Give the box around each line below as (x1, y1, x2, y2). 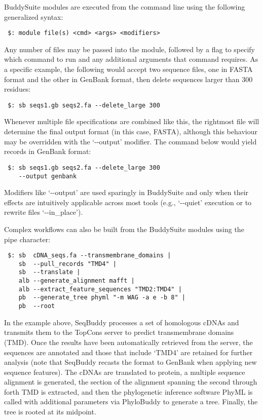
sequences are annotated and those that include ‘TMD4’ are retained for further (4, 347, 253, 357)
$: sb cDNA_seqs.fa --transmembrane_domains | (8, 252, 171, 259)
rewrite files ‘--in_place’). (4, 207, 83, 217)
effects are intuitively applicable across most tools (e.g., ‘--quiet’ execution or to (4, 197, 252, 207)
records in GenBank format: (4, 146, 91, 157)
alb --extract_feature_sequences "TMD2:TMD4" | (18, 285, 182, 293)
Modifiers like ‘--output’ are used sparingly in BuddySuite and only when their (4, 187, 249, 198)
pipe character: (4, 234, 51, 244)
